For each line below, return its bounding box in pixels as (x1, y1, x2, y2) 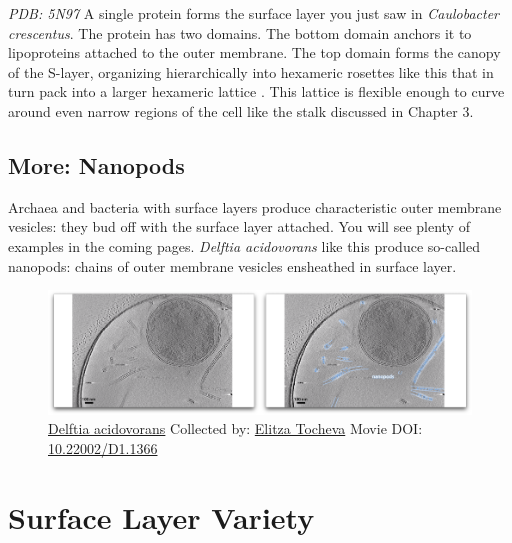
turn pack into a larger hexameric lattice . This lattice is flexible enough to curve (8, 81, 505, 102)
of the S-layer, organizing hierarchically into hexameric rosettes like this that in (8, 61, 494, 82)
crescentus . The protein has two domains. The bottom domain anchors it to (8, 22, 472, 43)
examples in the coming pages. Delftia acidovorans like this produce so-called (8, 235, 480, 256)
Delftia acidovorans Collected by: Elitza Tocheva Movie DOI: (48, 418, 423, 439)
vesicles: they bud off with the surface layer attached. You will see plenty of (8, 216, 470, 237)
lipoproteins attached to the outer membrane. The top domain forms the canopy (8, 42, 501, 63)
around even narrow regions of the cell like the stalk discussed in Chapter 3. (8, 100, 474, 121)
